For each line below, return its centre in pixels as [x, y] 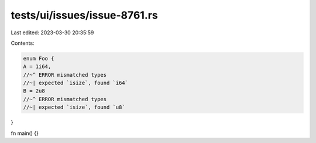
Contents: [23, 43]
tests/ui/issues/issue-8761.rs [84, 15]
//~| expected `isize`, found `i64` [76, 83]
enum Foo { [39, 58]
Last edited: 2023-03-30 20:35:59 [52, 33]
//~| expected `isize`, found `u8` [74, 107]
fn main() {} [25, 133]
